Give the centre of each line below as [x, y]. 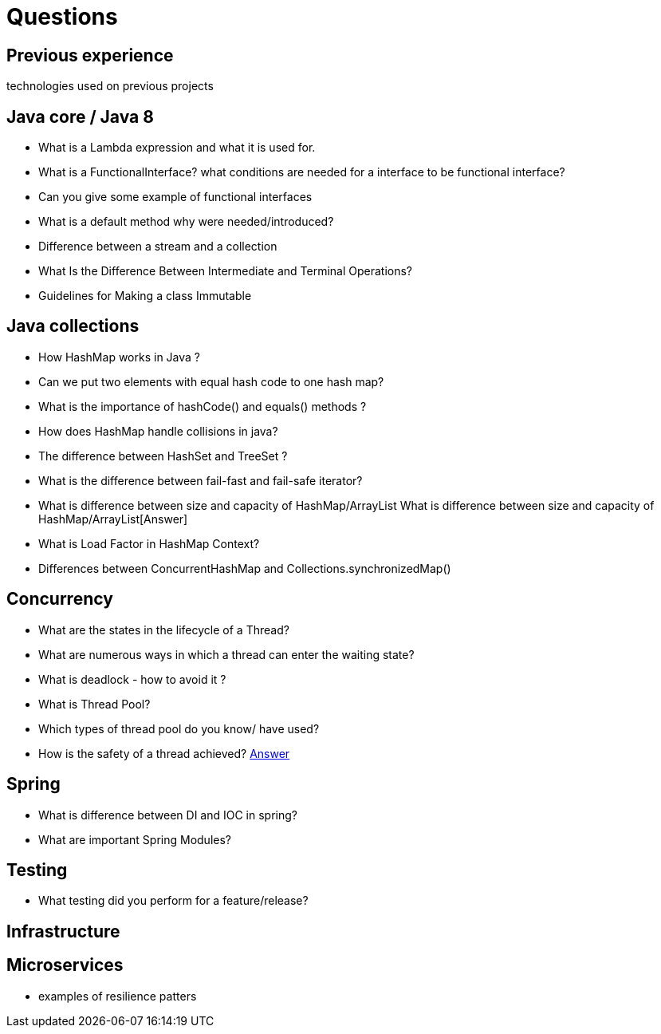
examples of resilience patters [118, 996]
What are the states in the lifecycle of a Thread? [164, 629]
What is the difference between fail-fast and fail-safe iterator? [201, 480]
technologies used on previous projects [110, 86]
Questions [62, 17]
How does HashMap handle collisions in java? [158, 431]
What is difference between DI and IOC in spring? [168, 815]
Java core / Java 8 [80, 116]
